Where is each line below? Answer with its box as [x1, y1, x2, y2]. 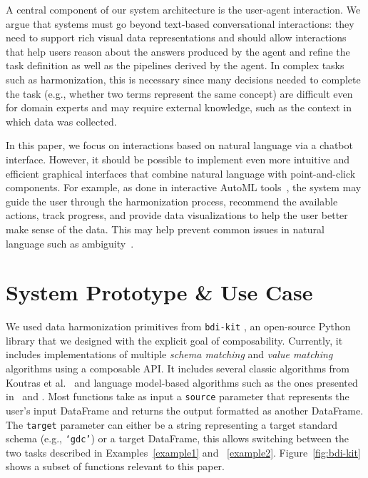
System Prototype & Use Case [6, 278, 313, 307]
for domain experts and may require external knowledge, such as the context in [6, 100, 352, 115]
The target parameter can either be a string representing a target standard [6, 417, 338, 432]
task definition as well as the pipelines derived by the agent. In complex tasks [6, 58, 344, 73]
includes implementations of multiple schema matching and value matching [6, 347, 333, 362]
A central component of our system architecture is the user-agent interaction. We [6, 2, 361, 16]
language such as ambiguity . [6, 235, 134, 250]
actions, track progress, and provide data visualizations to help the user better [6, 208, 348, 223]
